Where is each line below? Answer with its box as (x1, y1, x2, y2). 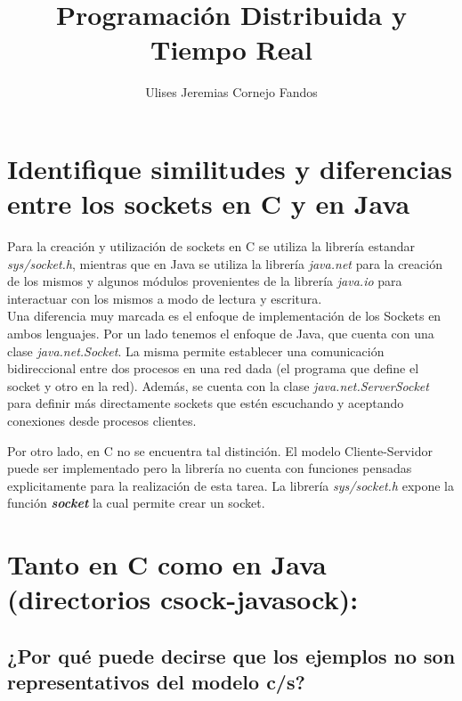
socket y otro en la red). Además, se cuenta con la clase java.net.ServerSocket (7, 376, 429, 395)
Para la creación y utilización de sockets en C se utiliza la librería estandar (7, 237, 415, 256)
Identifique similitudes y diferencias (7, 150, 452, 186)
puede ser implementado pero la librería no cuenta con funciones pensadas (7, 459, 412, 477)
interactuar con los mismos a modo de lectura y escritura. (7, 289, 322, 307)
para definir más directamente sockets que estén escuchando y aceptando (7, 394, 404, 412)
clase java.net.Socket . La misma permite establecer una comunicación (7, 341, 385, 360)
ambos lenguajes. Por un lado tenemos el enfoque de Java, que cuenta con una (7, 324, 434, 342)
